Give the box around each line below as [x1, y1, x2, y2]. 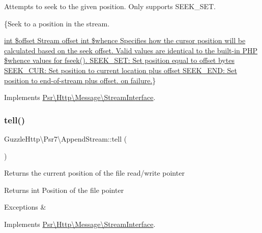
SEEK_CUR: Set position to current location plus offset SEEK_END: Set [4, 64, 237, 75]
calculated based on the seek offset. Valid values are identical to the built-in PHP [4, 45, 258, 55]
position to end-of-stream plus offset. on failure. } [4, 75, 156, 85]
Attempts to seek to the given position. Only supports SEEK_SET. [4, 1, 216, 11]
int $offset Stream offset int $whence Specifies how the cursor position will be [4, 35, 246, 46]
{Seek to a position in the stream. [4, 18, 110, 28]
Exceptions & [4, 202, 46, 212]
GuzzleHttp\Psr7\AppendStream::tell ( [4, 133, 127, 144]
